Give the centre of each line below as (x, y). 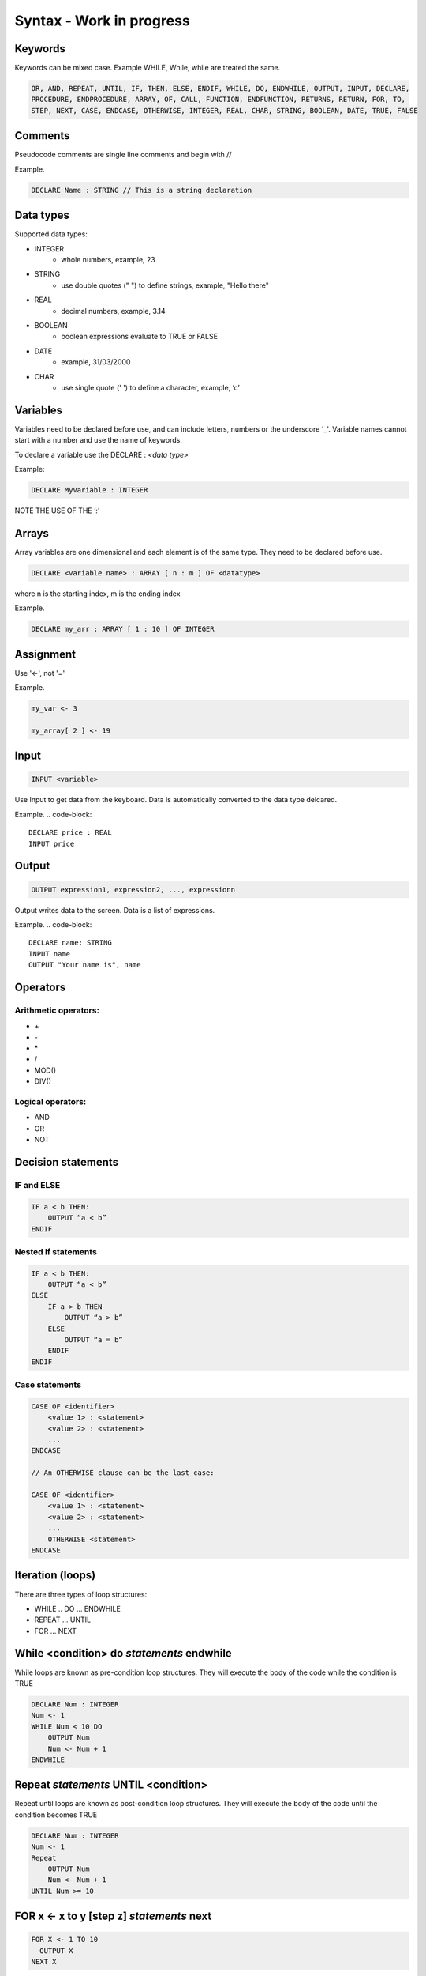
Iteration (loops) (55, 1576)
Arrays (32, 533)
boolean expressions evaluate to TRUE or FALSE (140, 337)
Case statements (48, 1385)
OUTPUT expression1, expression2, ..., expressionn (133, 890)
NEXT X (44, 1962)
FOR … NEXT (55, 1631)
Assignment (45, 654)
